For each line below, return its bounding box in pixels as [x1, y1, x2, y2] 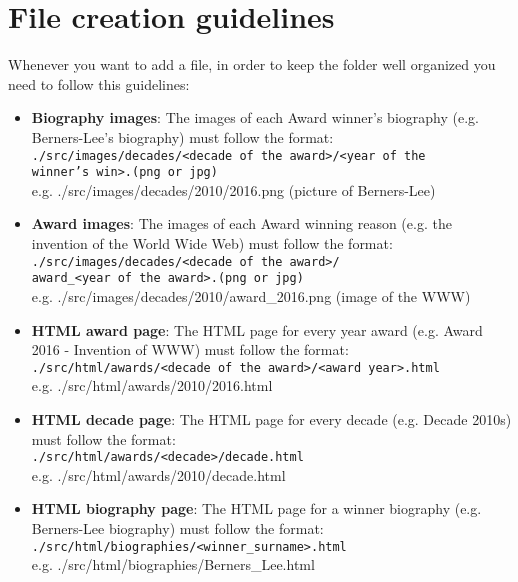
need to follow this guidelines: [8, 73, 190, 94]
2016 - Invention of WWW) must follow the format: [31, 339, 349, 360]
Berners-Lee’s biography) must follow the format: [31, 126, 334, 147]
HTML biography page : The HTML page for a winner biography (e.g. [31, 498, 482, 519]
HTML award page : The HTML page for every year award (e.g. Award [31, 319, 483, 340]
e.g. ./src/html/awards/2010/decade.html [31, 464, 286, 485]
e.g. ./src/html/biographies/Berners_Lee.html [31, 554, 315, 575]
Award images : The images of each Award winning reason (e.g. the [31, 213, 452, 234]
